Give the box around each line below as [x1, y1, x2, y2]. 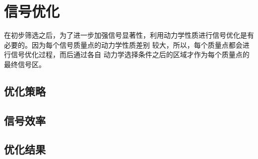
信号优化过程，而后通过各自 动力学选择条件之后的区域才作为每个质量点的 [10, 49, 250, 60]
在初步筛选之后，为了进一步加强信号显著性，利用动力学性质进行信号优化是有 [4, 30, 254, 40]
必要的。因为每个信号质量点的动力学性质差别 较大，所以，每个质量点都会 [4, 39, 243, 50]
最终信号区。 [4, 59, 46, 69]
